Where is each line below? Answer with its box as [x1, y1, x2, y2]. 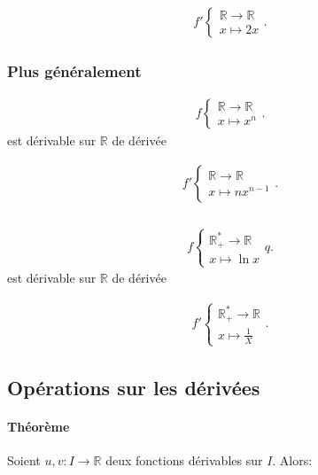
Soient [7, 451, 41, 470]
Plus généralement [7, 59, 142, 82]
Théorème [7, 417, 70, 436]
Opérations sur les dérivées [7, 374, 260, 401]
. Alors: [272, 451, 313, 470]
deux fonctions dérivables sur [105, 451, 263, 470]
